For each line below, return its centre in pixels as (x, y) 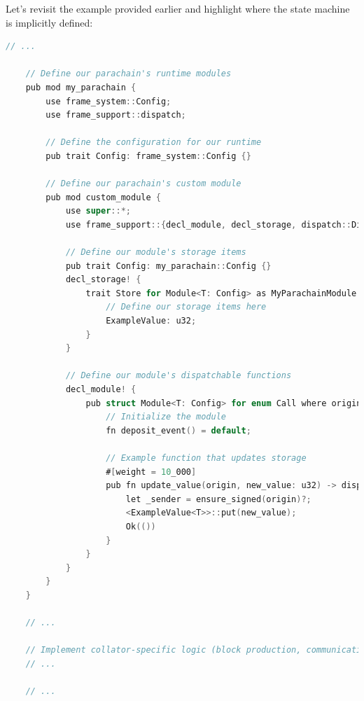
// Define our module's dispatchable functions (178, 376)
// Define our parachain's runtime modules (128, 74)
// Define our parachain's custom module (143, 184)
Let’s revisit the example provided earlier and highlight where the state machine (178, 8)
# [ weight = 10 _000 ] (151, 472)
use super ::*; (98, 211)
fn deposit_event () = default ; (178, 430)
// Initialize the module (166, 417)
